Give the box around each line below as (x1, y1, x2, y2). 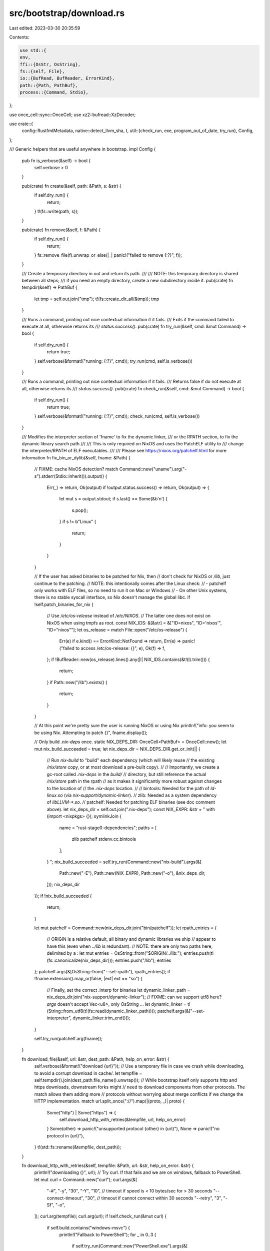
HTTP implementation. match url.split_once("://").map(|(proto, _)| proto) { (34, 1098, 185, 1104)
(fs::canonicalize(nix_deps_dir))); (46, 957, 114, 963)
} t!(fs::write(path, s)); (34, 208, 79, 214)
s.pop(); (71, 507, 88, 513)
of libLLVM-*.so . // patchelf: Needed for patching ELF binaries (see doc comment (46, 799, 215, 805)
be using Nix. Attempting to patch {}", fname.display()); (34, 730, 147, 736)
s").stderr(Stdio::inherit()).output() (34, 473, 104, 479)
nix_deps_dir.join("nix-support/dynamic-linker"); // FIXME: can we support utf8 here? (46, 994, 222, 1000)
